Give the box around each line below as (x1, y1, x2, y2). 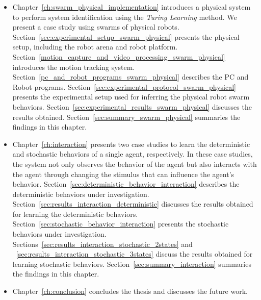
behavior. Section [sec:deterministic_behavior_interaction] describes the (12, 179, 240, 189)
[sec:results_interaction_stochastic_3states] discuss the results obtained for (16, 248, 253, 259)
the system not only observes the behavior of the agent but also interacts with (12, 158, 257, 169)
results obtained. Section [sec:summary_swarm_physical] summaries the (12, 111, 241, 122)
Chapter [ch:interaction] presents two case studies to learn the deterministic (12, 138, 250, 149)
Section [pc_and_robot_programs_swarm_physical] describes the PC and (12, 71, 249, 82)
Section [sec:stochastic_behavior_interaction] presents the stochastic (12, 218, 229, 229)
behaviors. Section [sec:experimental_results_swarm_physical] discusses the (12, 101, 252, 112)
